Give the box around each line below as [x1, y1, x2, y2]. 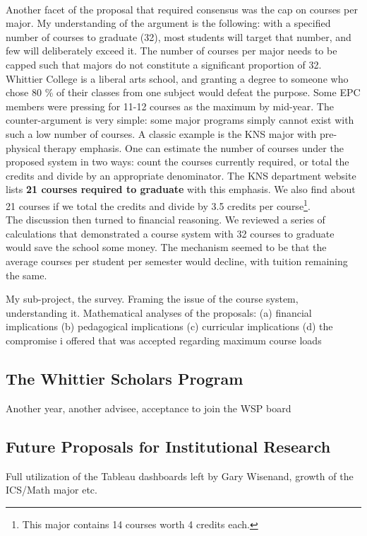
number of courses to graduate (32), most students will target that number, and [6, 29, 351, 44]
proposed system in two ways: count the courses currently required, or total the [6, 154, 349, 169]
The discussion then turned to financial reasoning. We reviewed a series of [6, 212, 325, 227]
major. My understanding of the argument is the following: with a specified [6, 16, 331, 30]
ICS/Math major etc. [6, 482, 97, 497]
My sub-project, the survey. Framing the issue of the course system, [6, 291, 299, 306]
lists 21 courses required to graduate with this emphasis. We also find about [6, 182, 356, 197]
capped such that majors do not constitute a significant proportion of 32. [6, 57, 322, 71]
